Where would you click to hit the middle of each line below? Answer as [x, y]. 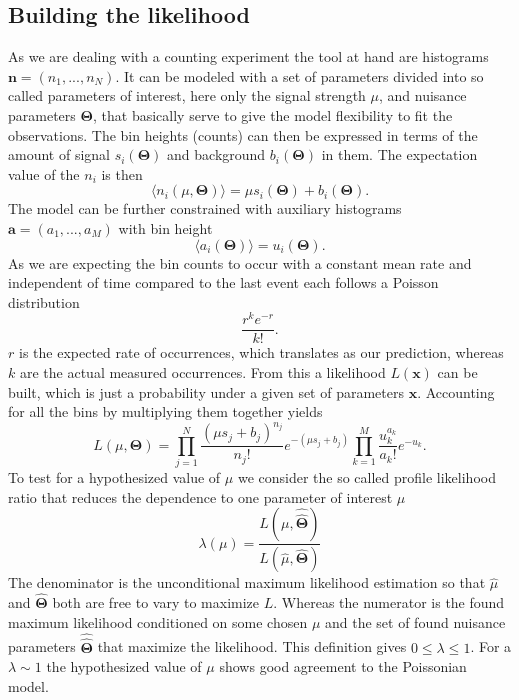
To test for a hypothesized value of [114, 477]
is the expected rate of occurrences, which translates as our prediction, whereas [261, 352]
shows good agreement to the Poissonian [343, 666]
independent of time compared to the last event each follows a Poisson [223, 282]
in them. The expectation [399, 154]
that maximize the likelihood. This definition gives [252, 646]
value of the [44, 173]
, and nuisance [423, 95]
